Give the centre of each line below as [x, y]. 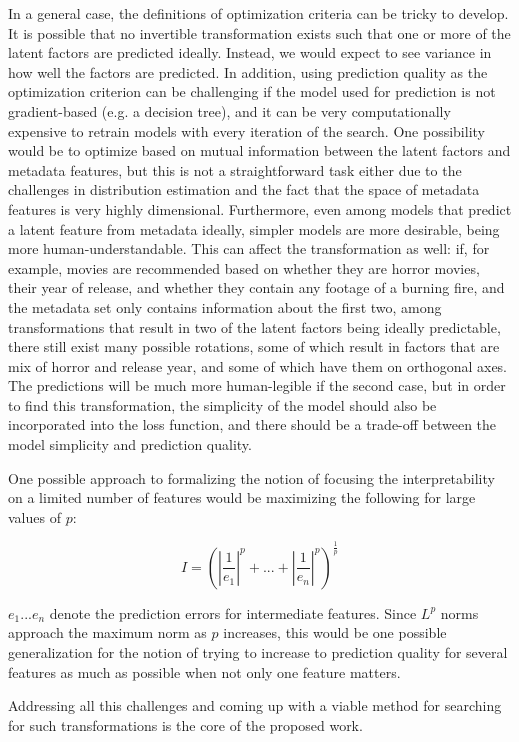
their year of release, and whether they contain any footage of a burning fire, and [256, 287]
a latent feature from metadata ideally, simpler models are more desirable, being [254, 228]
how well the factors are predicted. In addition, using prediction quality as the [248, 71]
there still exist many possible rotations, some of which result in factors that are [254, 346]
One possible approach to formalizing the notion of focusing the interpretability [251, 477]
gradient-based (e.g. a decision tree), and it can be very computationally [229, 110]
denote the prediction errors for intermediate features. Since [233, 612]
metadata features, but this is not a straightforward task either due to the [235, 169]
